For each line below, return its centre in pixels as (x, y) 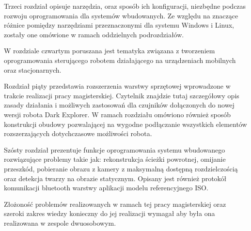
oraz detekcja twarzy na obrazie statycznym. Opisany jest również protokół (115, 178)
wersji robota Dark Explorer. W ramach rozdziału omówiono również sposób (118, 114)
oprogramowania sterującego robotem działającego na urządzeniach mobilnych (120, 60)
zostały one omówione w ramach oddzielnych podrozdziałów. (94, 34)
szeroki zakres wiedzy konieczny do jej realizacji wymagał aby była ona (110, 213)
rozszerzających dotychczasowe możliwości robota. (78, 133)
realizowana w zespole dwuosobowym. (60, 223)
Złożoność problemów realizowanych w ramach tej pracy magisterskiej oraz (115, 204)
